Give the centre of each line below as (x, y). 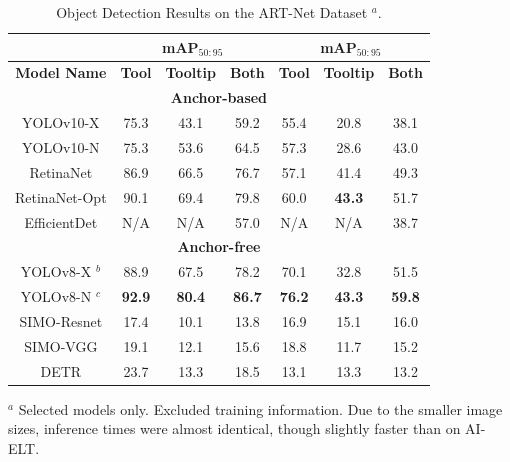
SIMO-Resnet (61, 320)
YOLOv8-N (56, 296)
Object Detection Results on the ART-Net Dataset (212, 12)
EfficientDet (61, 221)
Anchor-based (219, 97)
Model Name (61, 72)
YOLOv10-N (61, 146)
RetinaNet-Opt (61, 196)
